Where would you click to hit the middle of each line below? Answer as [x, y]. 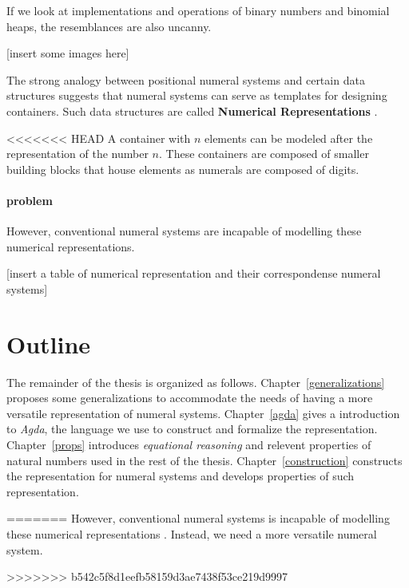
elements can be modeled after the [289, 138]
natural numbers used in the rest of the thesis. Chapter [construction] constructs [204, 460]
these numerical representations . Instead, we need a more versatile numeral [192, 533]
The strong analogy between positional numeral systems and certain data [186, 79]
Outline [49, 343]
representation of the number [77, 154]
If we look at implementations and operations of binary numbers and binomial [198, 10]
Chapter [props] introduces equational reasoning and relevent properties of [189, 445]
